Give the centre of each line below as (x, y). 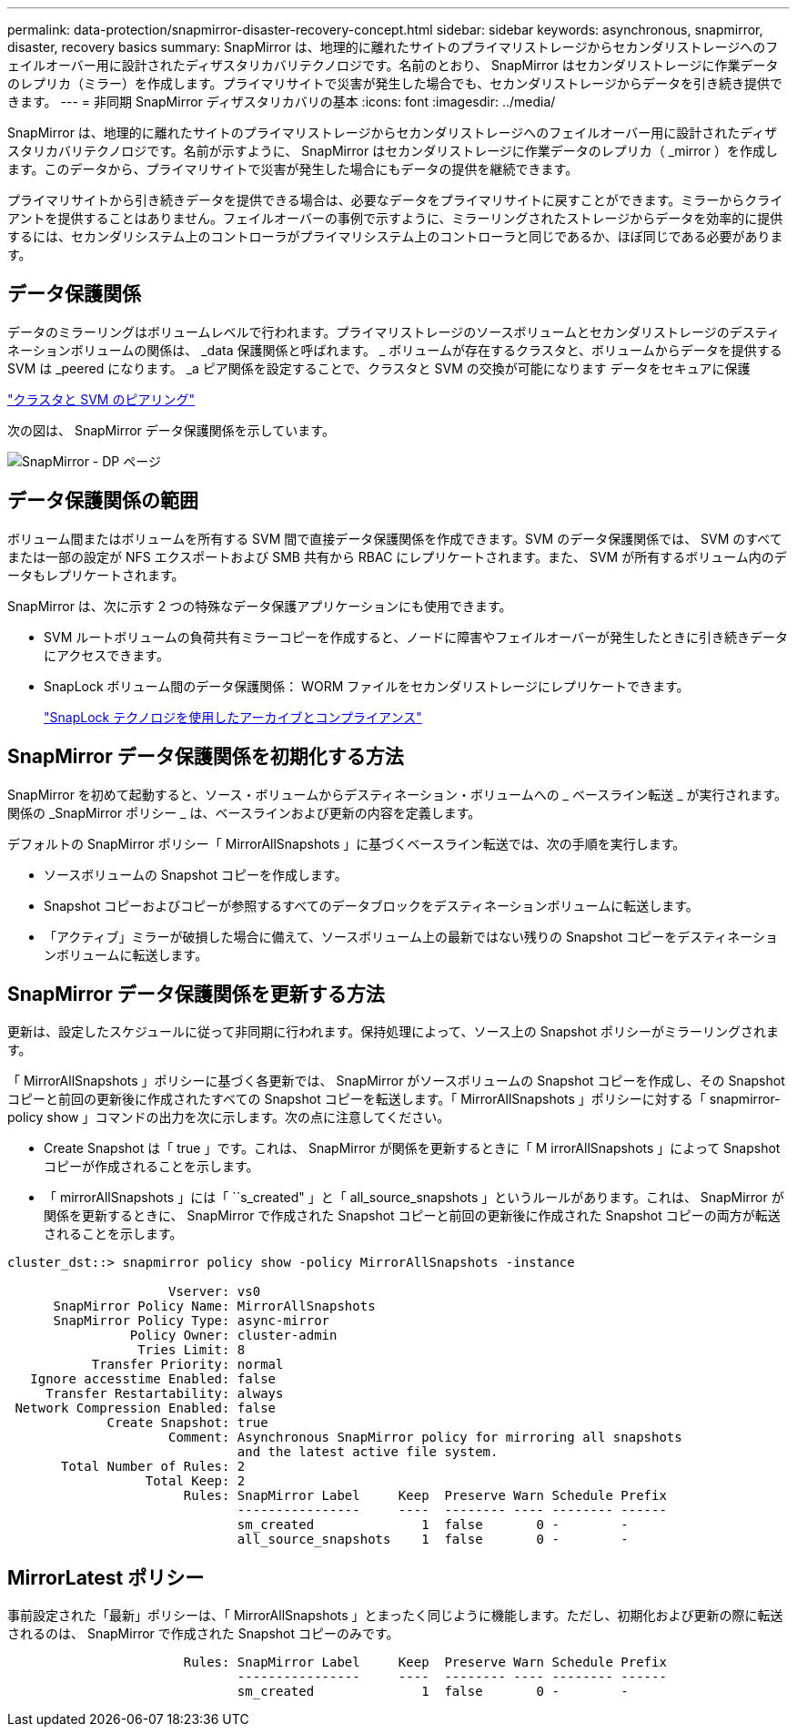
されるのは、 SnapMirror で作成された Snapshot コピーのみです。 (203, 1634)
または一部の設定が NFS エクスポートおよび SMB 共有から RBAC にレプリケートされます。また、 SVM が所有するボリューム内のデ (397, 556)
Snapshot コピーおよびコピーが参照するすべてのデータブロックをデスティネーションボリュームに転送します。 (371, 905)
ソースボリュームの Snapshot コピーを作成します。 (196, 874)
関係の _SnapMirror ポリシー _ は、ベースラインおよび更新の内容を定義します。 (244, 812)
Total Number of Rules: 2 (153, 1467)
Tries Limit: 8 (192, 1350)
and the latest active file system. (368, 1452)
